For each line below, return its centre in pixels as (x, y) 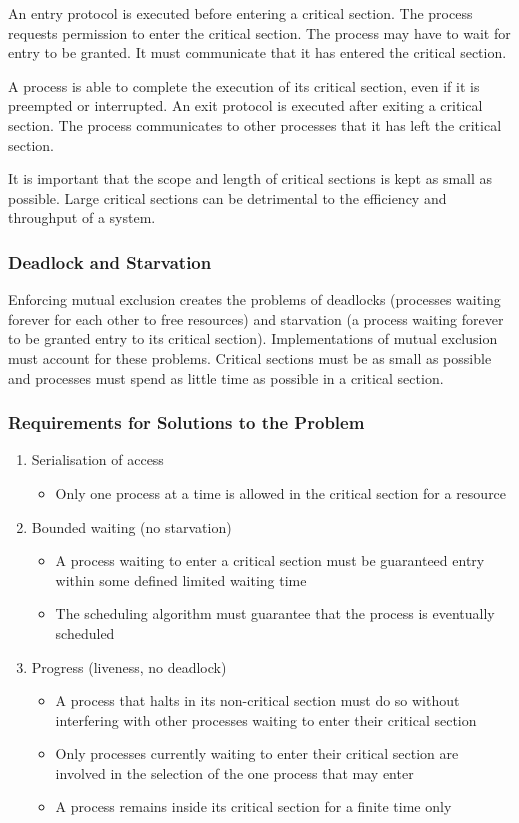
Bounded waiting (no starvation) (131, 526)
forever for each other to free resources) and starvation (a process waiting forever (256, 318)
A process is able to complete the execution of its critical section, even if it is (244, 85)
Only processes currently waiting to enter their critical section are (257, 753)
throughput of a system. (82, 217)
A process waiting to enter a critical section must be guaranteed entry (270, 560)
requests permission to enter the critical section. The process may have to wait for (259, 32)
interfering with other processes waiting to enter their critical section (266, 719)
